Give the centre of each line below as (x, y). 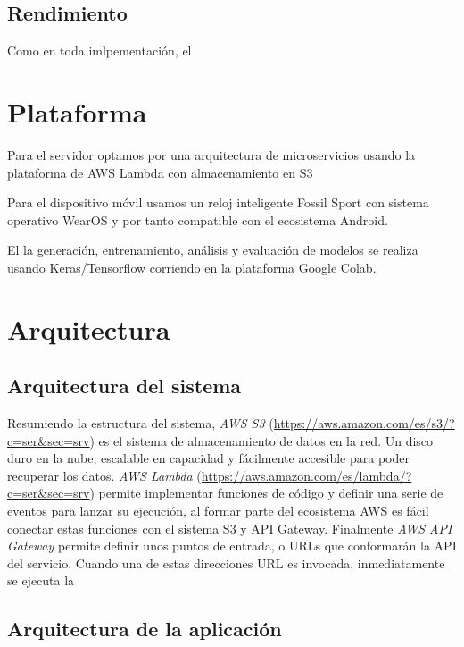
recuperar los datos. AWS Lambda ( (104, 475)
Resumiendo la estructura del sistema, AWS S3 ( (141, 423)
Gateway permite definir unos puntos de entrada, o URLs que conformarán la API (232, 546)
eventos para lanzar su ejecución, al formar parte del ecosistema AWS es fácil (218, 511)
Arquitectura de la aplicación (145, 629)
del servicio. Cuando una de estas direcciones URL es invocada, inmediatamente (226, 563)
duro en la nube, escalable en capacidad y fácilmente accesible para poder (208, 458)
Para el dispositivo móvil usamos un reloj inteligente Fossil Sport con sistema (218, 202)
